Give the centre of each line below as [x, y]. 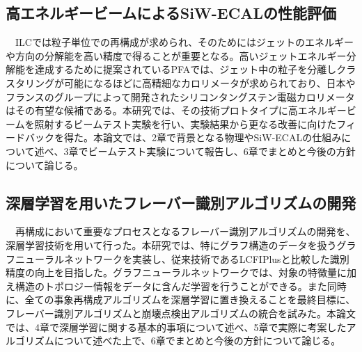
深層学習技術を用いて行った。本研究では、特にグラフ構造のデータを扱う [171, 245]
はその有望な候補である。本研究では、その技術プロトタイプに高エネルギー [176, 110]
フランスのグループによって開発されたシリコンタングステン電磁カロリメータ [180, 96]
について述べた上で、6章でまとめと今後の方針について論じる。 [197, 341]
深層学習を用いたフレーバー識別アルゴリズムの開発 [181, 202]
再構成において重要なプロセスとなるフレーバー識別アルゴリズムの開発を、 [185, 231]
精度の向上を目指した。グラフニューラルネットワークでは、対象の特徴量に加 [181, 272]
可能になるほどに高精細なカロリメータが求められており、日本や [210, 82]
